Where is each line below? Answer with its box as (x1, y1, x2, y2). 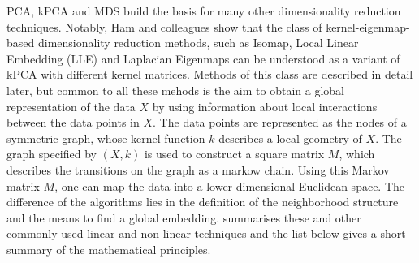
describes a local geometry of (218, 129, 362, 146)
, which (339, 145, 375, 162)
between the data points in (6, 114, 140, 131)
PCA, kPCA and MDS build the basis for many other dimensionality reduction (6, 2, 401, 19)
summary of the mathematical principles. (6, 240, 211, 257)
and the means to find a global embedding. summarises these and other (6, 209, 361, 226)
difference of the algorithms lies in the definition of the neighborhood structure (6, 193, 399, 210)
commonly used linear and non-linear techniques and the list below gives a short (6, 225, 406, 242)
